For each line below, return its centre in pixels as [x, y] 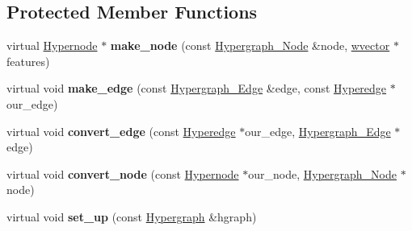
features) [28, 61]
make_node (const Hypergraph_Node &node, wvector [250, 45]
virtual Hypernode [52, 45]
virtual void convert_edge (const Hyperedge [121, 131]
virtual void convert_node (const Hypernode [123, 173]
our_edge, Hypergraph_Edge [318, 131]
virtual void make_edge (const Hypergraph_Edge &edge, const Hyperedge [197, 88]
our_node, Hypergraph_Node [322, 173]
